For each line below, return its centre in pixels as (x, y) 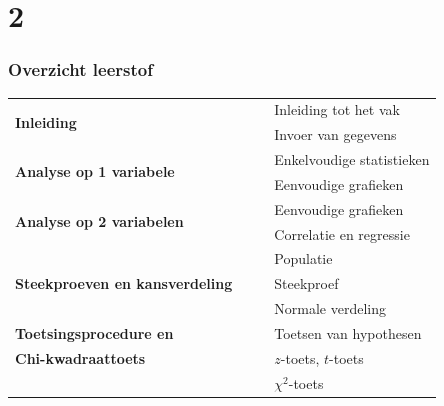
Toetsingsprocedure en (94, 332)
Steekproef (306, 283)
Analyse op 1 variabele (95, 171)
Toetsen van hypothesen (348, 332)
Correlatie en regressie (342, 233)
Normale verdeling (330, 308)
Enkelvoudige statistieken (352, 159)
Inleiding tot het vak (337, 109)
